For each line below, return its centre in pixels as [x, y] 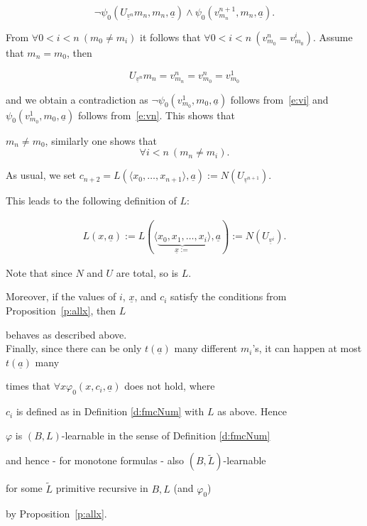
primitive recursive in [102, 488]
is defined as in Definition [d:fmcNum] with [110, 411]
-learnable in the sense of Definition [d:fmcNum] [166, 435]
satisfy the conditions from [229, 296]
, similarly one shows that [101, 140]
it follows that [170, 37]
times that [28, 386]
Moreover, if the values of [61, 296]
